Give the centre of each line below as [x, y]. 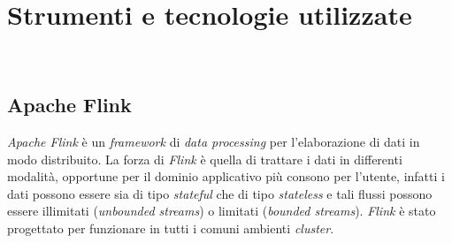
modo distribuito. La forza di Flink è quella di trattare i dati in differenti [205, 159]
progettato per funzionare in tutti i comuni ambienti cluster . [171, 228]
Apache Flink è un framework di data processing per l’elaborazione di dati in [214, 141]
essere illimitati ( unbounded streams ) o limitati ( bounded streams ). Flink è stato [222, 211]
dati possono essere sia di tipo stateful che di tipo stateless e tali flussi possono [220, 193]
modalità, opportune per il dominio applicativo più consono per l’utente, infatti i [226, 176]
